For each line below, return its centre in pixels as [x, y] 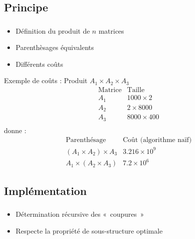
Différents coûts [39, 64]
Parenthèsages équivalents [55, 47]
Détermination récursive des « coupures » [80, 214]
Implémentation [46, 190]
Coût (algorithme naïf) [157, 140]
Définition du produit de [53, 30]
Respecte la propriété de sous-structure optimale [89, 230]
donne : [15, 130]
